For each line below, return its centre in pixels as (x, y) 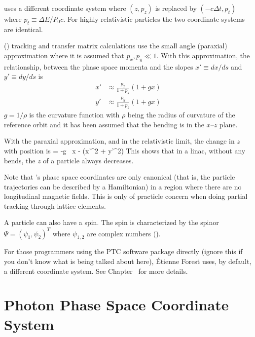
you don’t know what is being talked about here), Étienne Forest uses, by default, (128, 261)
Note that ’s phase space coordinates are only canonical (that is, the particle (120, 177)
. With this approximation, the (203, 55)
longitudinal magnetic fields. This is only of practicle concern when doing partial (126, 196)
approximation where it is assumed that (64, 55)
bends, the (20, 160)
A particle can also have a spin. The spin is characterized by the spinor (111, 222)
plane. (228, 124)
